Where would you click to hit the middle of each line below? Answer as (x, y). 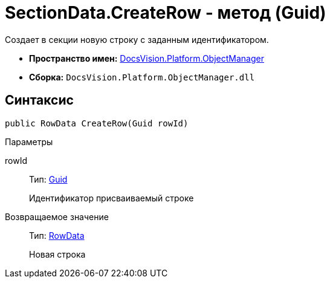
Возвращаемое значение (57, 216)
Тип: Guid (48, 179)
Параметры (29, 141)
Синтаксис (39, 100)
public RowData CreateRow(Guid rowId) (97, 123)
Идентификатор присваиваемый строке (112, 198)
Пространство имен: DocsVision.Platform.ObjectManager (147, 58)
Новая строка (57, 254)
